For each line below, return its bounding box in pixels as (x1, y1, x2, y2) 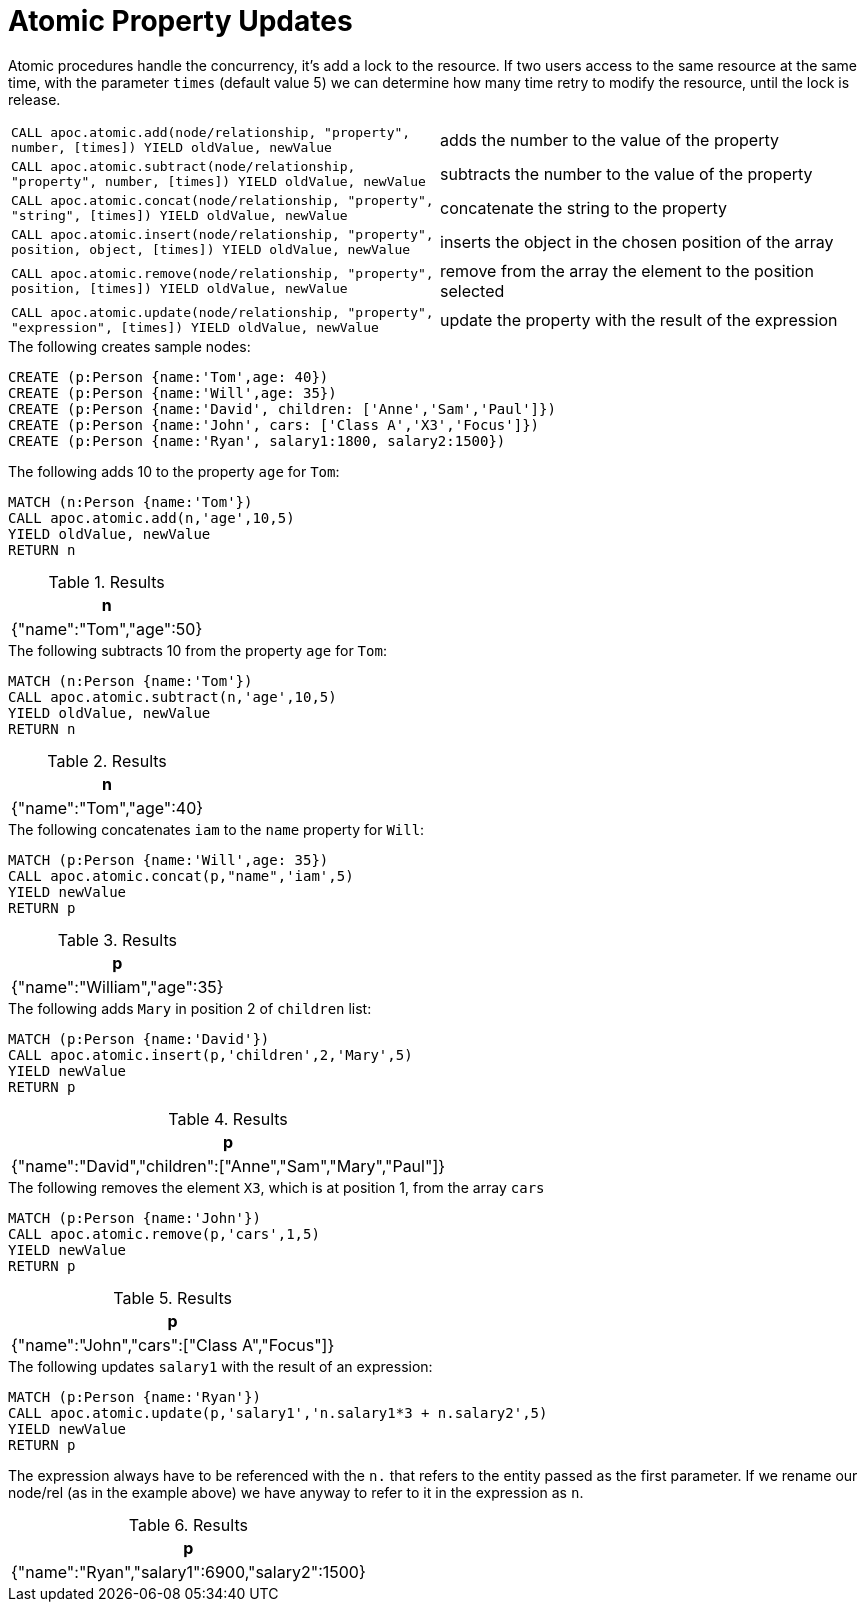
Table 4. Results (168, 1108, 288, 1129)
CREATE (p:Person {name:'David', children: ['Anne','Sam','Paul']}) (8, 400, 556, 417)
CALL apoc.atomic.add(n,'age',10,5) (8, 509, 295, 526)
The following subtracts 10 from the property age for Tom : (8, 641, 387, 659)
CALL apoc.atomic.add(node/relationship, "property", (11, 124, 411, 140)
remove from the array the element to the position (440, 260, 814, 281)
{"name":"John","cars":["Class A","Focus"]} (11, 1334, 335, 1355)
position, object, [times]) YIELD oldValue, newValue (11, 241, 411, 257)
